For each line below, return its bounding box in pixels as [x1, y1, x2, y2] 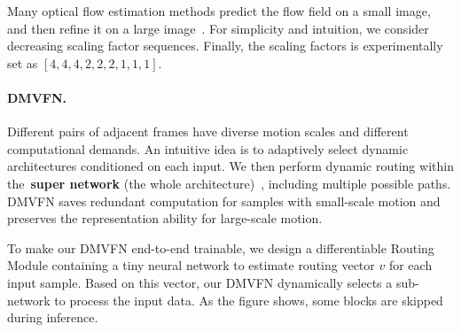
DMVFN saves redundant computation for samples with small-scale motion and [7, 191, 441, 210]
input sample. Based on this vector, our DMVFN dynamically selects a [7, 273, 393, 291]
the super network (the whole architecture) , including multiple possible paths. [7, 174, 451, 192]
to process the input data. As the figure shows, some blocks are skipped [54, 290, 443, 309]
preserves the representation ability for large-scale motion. [7, 209, 323, 228]
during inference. [7, 308, 98, 327]
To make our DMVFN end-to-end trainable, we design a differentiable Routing [7, 238, 434, 257]
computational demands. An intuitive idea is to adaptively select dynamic [7, 139, 409, 158]
